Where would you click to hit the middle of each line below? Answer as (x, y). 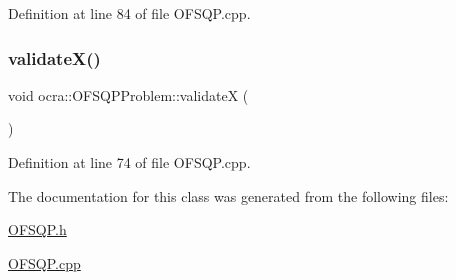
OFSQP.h (37, 229)
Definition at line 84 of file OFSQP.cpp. (129, 13)
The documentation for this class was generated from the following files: (228, 195)
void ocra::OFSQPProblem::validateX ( (128, 94)
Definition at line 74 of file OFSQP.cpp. (129, 162)
